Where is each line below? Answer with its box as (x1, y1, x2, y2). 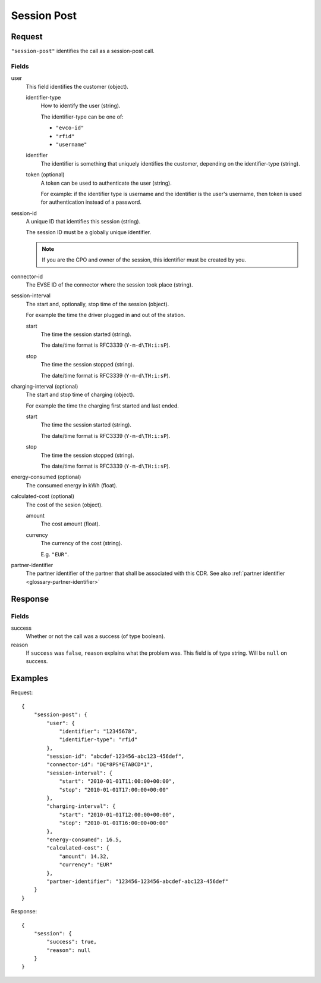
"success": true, (46, 938, 97, 945)
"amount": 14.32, (59, 853, 110, 860)
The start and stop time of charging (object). (26, 391, 135, 399)
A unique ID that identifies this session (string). (26, 218, 141, 225)
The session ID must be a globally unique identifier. (26, 229, 152, 236)
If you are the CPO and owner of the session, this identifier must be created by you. (42, 256, 247, 263)
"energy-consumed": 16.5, (46, 836, 122, 843)
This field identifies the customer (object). (26, 83, 129, 90)
